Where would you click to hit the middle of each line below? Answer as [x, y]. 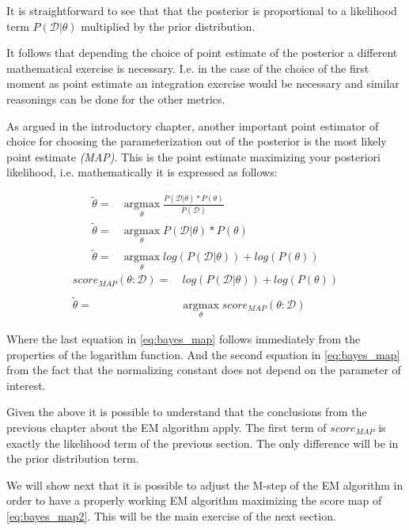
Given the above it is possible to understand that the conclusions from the [187, 412]
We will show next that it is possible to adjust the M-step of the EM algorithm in [205, 485]
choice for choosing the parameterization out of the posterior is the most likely [197, 141]
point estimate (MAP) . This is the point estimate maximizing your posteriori [193, 156]
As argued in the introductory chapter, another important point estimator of [193, 125]
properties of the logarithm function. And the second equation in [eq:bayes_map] [203, 354]
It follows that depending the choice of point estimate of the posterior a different [202, 53]
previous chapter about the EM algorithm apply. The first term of [167, 427]
